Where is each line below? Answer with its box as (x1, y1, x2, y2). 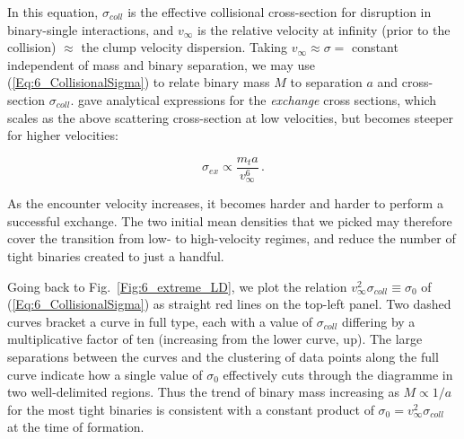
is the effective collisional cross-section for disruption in (127, 3, 432, 21)
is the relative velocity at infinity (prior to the (197, 20, 451, 39)
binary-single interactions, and (7, 20, 174, 39)
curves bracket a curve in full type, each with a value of (7, 312, 313, 330)
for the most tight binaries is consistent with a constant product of (7, 399, 374, 418)
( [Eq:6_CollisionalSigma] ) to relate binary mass (7, 73, 270, 92)
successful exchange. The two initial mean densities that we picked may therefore (7, 211, 452, 230)
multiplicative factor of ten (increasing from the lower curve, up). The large (7, 329, 423, 348)
